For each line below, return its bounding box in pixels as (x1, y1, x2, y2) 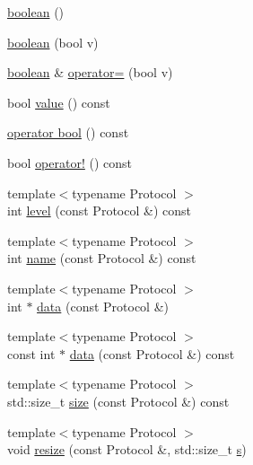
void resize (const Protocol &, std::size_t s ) (7, 440, 247, 459)
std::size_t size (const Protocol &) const (7, 391, 230, 410)
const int (7, 344, 56, 363)
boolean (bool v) (7, 32, 99, 51)
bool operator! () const (7, 153, 133, 171)
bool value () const (7, 92, 110, 111)
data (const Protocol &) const (69, 344, 235, 363)
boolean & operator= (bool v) (7, 63, 173, 82)
